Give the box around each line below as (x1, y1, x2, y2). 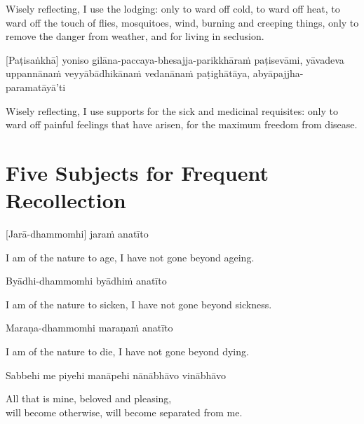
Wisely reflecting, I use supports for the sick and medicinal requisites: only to (6, 103, 338, 118)
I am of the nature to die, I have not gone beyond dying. (6, 344, 249, 359)
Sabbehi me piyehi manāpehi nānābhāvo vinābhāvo (6, 367, 226, 382)
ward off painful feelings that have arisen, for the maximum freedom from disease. (6, 117, 358, 132)
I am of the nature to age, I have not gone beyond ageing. (6, 249, 255, 264)
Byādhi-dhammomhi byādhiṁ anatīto (6, 273, 167, 288)
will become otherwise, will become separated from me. (6, 404, 243, 419)
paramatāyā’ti (6, 79, 66, 94)
